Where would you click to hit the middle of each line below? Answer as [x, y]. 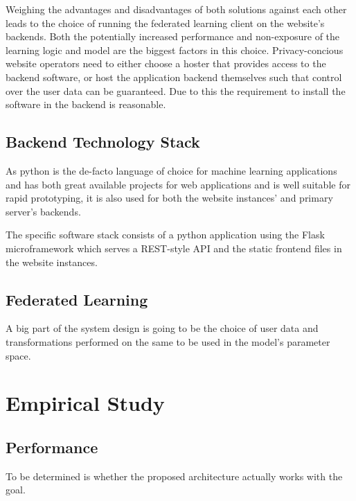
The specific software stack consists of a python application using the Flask [165, 235]
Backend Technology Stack [103, 142]
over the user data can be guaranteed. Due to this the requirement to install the [176, 90]
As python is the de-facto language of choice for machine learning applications [171, 170]
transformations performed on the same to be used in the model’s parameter [168, 341]
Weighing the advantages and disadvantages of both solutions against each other [176, 9]
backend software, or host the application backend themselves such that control [174, 77]
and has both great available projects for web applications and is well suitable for [178, 184]
